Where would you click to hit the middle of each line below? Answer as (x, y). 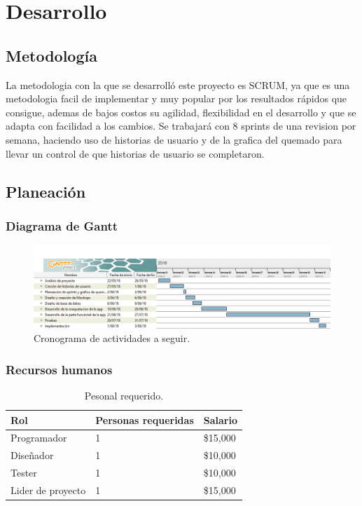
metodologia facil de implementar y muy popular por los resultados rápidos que (176, 98)
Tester (24, 473)
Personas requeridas (145, 419)
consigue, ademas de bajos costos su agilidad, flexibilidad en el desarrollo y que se (181, 112)
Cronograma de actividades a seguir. (112, 338)
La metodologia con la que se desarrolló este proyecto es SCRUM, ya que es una (178, 84)
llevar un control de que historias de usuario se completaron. (135, 153)
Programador (39, 438)
